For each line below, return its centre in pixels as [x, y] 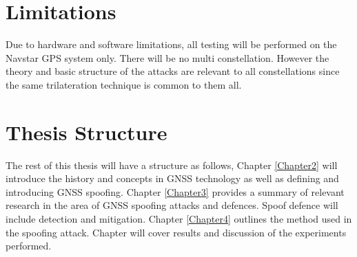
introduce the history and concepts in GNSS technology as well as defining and [172, 178]
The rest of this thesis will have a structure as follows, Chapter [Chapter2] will [172, 165]
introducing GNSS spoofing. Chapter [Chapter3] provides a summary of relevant [175, 191]
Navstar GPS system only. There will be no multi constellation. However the [167, 57]
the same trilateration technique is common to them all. [124, 84]
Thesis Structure [86, 132]
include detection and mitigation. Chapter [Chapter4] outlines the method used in [179, 219]
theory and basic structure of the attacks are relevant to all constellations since [173, 71]
